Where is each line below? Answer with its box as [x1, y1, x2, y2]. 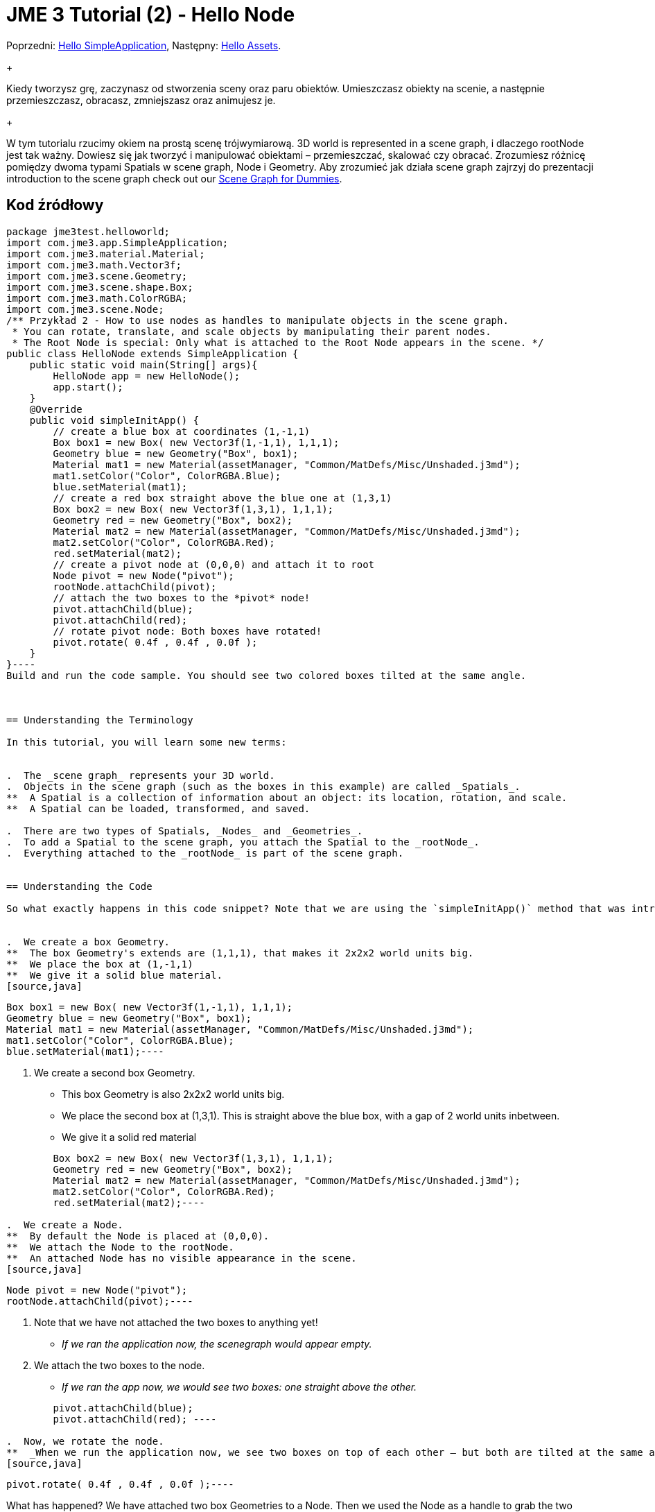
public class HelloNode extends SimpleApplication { [6, 347, 299, 359]
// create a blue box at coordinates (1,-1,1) [53, 425, 311, 437]
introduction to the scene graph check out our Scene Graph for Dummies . [6, 172, 342, 184]
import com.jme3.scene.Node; [6, 303, 164, 315]
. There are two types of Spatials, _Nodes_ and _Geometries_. [6, 825, 363, 836]
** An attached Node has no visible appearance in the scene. [6, 1252, 357, 1264]
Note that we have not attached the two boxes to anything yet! [34, 1316, 318, 1328]
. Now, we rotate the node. [6, 1435, 164, 1447]
